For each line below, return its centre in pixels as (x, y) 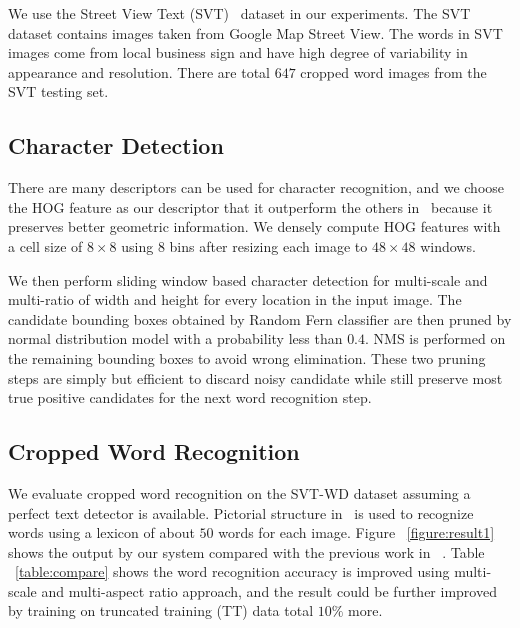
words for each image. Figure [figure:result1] (356, 532)
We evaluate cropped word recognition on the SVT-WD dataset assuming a (239, 492)
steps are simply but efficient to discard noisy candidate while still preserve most (255, 377)
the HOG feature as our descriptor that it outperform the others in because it (250, 206)
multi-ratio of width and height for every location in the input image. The (235, 299)
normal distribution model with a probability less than (175, 338)
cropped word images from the (393, 71)
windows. (448, 245)
